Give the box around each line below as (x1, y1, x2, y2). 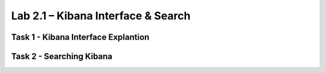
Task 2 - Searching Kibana (11, 51, 113, 62)
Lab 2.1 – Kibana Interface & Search (11, 9, 191, 22)
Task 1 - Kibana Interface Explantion (11, 32, 150, 42)
